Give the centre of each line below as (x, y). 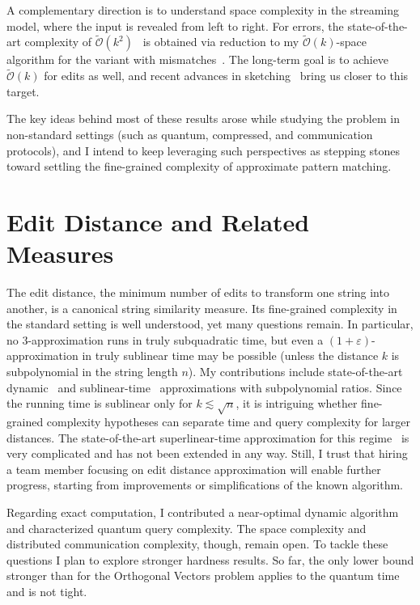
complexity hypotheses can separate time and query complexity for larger (229, 422)
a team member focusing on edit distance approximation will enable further (194, 469)
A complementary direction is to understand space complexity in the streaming (203, 10)
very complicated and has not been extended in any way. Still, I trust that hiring (207, 453)
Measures (60, 254)
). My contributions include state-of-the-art (295, 372)
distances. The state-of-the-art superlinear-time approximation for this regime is (208, 437)
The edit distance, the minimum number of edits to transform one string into (198, 292)
